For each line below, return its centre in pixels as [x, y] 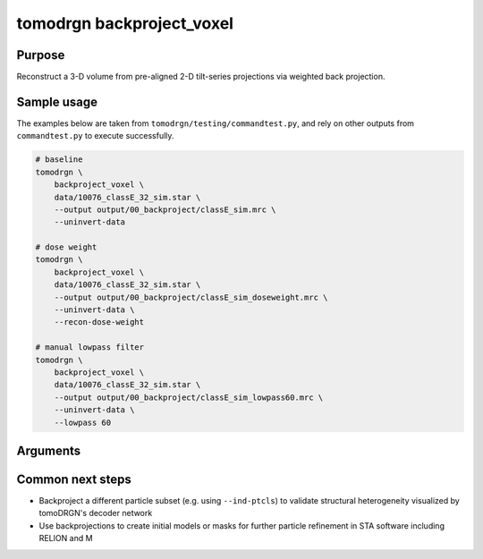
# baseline [59, 160]
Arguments [49, 450]
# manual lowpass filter [90, 347]
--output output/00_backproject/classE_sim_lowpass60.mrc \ [189, 397]
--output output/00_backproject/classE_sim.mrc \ [165, 209]
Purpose [41, 55]
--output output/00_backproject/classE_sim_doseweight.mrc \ [191, 297]
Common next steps [74, 479]
